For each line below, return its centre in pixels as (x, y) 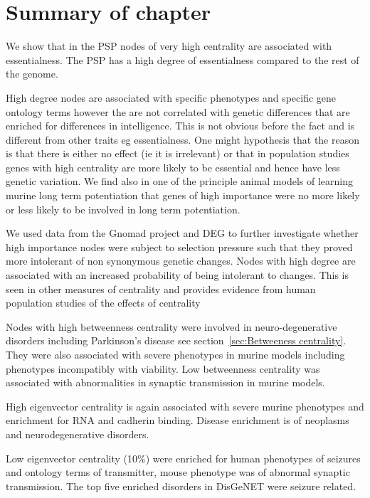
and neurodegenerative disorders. (78, 434)
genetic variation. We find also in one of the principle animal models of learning (179, 181)
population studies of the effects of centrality (103, 303)
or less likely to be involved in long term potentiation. (123, 209)
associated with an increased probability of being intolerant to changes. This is (178, 275)
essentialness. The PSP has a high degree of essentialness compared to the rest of (183, 59)
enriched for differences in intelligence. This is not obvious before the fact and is (180, 126)
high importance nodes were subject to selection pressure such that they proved (179, 247)
